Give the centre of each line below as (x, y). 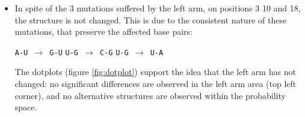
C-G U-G (114, 52)
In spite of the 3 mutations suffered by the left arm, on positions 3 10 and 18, (158, 8)
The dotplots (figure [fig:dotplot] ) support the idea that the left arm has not (155, 72)
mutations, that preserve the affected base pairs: (103, 31)
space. (26, 107)
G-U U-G (64, 52)
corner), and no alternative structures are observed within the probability (150, 95)
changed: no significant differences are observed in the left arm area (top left (156, 84)
